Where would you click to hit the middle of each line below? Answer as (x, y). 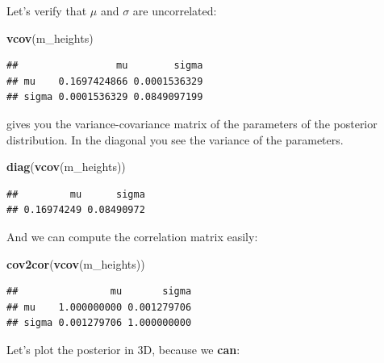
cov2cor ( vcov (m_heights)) (76, 263)
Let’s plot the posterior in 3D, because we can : (123, 349)
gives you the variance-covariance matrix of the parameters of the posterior (192, 123)
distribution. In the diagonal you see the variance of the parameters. (175, 139)
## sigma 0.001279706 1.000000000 (99, 323)
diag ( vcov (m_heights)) (66, 167)
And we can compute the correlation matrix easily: (132, 236)
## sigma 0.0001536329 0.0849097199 (105, 97)
